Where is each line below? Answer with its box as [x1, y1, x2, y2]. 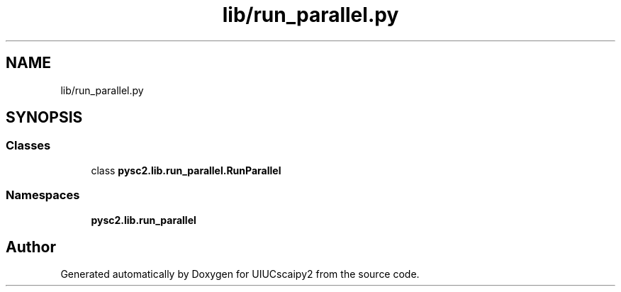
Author [6, 237, 56, 256]
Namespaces [6, 188, 80, 203]
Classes [6, 138, 51, 153]
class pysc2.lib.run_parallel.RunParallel [91, 164, 281, 176]
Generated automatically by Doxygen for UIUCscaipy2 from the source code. [60, 268, 420, 281]
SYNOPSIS [6, 108, 83, 127]
